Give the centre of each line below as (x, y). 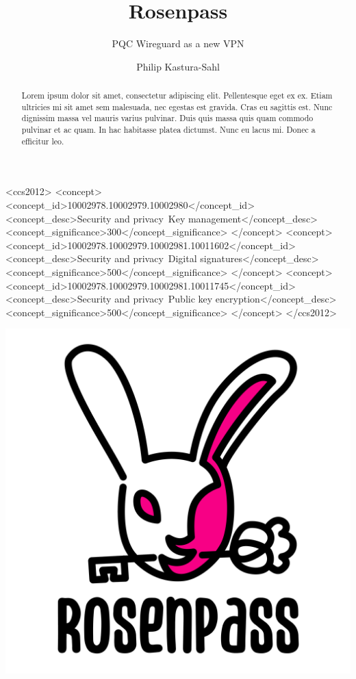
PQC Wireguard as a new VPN (178, 43)
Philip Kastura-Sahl (178, 66)
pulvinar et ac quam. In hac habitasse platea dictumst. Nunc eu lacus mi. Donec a (168, 130)
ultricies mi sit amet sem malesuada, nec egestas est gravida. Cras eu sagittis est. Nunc (177, 106)
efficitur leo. (43, 141)
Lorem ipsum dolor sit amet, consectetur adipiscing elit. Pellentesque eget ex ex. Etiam (177, 95)
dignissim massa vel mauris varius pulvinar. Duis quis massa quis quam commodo (167, 118)
